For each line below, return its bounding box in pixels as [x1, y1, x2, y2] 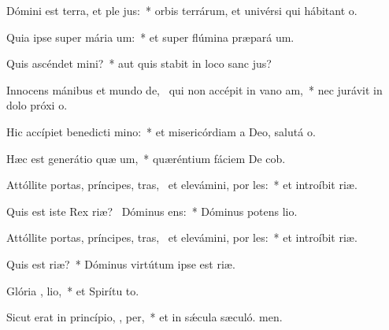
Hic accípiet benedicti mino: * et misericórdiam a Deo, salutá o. [6, 123, 316, 139]
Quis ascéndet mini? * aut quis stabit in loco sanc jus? [6, 55, 272, 72]
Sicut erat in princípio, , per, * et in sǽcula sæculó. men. [6, 309, 283, 325]
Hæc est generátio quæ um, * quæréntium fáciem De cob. [6, 150, 286, 166]
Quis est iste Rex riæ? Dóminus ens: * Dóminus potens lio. [6, 202, 298, 219]
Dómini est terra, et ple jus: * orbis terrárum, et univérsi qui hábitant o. [6, 2, 358, 18]
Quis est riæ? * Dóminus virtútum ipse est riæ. [6, 255, 235, 272]
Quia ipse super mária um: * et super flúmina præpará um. [6, 28, 295, 45]
